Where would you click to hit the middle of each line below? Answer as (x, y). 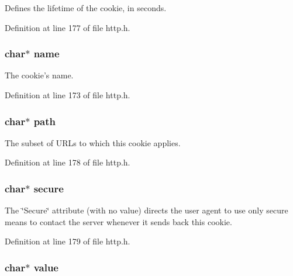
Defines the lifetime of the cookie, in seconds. (86, 8)
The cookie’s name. (39, 75)
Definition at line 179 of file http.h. (68, 241)
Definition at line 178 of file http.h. (68, 162)
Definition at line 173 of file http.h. (68, 95)
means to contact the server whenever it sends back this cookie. (118, 221)
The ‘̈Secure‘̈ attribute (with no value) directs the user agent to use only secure (146, 210)
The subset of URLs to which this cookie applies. (93, 142)
